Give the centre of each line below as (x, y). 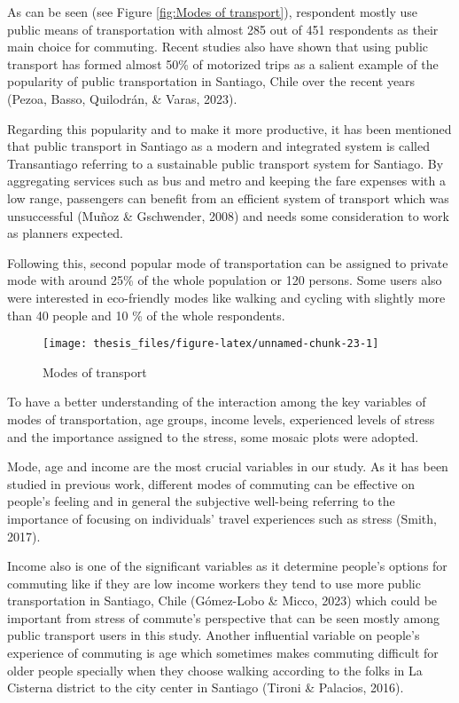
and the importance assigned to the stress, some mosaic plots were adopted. (213, 436)
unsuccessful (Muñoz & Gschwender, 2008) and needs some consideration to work (228, 215)
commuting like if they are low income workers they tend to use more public (214, 583)
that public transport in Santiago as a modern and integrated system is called (218, 146)
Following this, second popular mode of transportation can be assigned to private (228, 262)
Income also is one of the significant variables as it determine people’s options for (227, 566)
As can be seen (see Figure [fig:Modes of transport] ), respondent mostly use (212, 12)
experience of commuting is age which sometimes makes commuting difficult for (223, 653)
